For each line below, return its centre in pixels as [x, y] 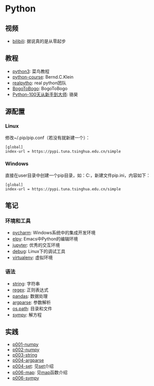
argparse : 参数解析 [32, 302]
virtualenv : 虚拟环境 [33, 257]
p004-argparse [28, 360]
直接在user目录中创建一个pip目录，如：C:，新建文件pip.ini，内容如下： [78, 175]
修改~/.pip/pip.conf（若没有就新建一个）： [48, 137]
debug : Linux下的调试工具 [39, 252]
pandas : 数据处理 [30, 296]
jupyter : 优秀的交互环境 [36, 245]
